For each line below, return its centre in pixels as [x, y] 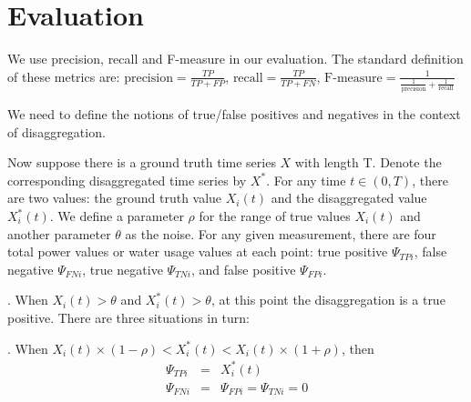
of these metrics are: [64, 76]
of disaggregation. [56, 131]
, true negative [123, 269]
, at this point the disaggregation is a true [328, 300]
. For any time [306, 180]
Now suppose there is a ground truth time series [142, 162]
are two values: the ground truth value [115, 198]
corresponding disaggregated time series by [127, 180]
